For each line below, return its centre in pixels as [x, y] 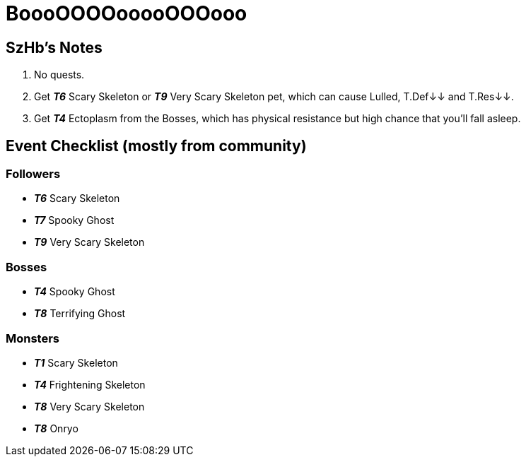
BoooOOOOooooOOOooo [127, 13]
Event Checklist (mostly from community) [156, 146]
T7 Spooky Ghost [74, 220]
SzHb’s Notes [54, 47]
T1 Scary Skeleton [76, 362]
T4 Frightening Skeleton [90, 384]
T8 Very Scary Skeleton [89, 406]
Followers [33, 174]
